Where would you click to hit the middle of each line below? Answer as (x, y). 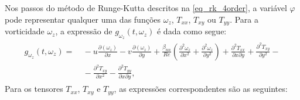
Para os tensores (34, 89)
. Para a (244, 19)
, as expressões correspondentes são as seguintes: (201, 89)
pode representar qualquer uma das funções (83, 19)
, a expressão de (84, 31)
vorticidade (25, 31)
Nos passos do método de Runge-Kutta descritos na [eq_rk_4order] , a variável (146, 8)
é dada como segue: (192, 31)
